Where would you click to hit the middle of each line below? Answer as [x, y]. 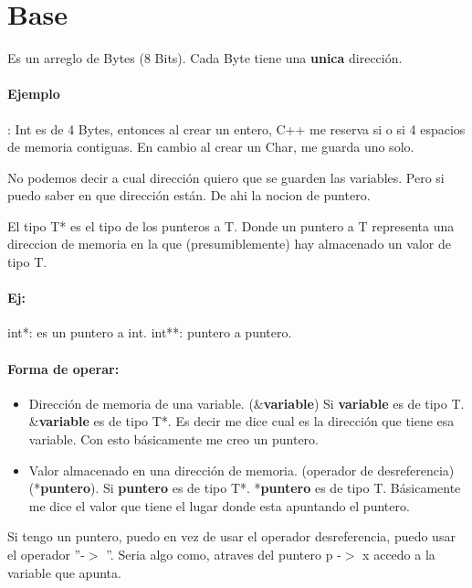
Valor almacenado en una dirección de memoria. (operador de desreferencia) [241, 470]
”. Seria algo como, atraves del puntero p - [224, 555]
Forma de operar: [63, 368]
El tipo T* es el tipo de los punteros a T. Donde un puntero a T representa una [231, 225]
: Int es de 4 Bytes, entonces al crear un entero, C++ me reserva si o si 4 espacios [236, 128]
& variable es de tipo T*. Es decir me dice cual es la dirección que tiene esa [241, 421]
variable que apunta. [64, 572]
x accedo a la [399, 555]
